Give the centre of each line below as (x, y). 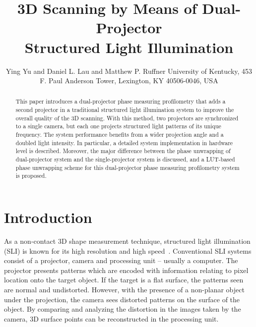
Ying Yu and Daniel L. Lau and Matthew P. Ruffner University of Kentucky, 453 (129, 71)
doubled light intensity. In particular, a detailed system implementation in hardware (124, 142)
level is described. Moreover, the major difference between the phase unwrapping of (123, 151)
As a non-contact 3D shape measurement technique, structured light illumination (127, 241)
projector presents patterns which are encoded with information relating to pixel (126, 270)
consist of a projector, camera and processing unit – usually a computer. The (121, 260)
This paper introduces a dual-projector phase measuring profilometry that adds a (121, 101)
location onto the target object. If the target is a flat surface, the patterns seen (124, 280)
